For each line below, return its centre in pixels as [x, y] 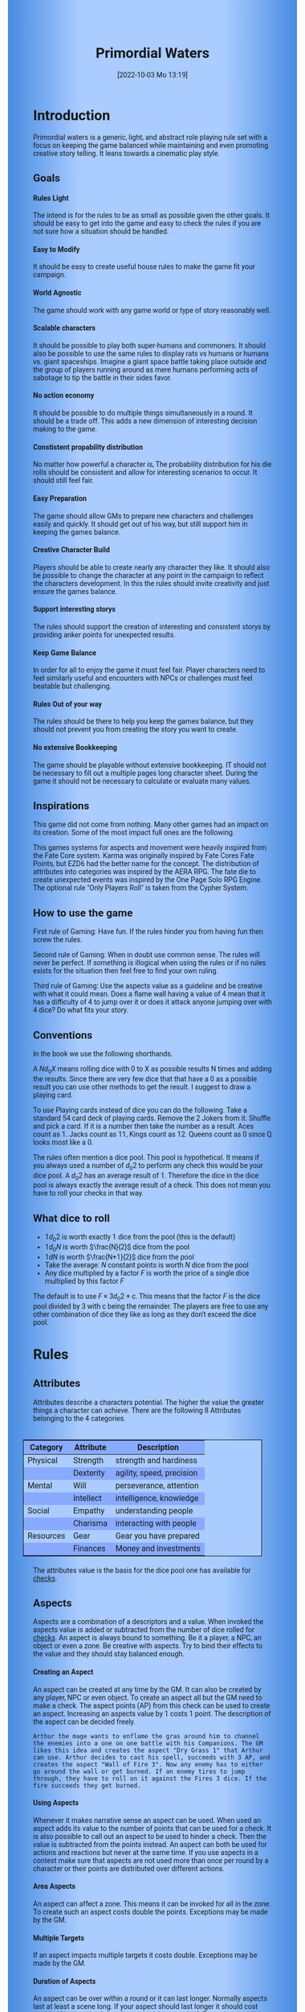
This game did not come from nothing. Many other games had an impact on [151, 825]
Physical [43, 1460]
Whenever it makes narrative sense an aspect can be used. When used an [147, 1820]
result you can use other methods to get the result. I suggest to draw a [142, 1087]
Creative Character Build [71, 550]
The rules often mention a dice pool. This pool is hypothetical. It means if [146, 1157]
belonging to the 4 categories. [79, 1418]
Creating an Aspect [63, 1672]
